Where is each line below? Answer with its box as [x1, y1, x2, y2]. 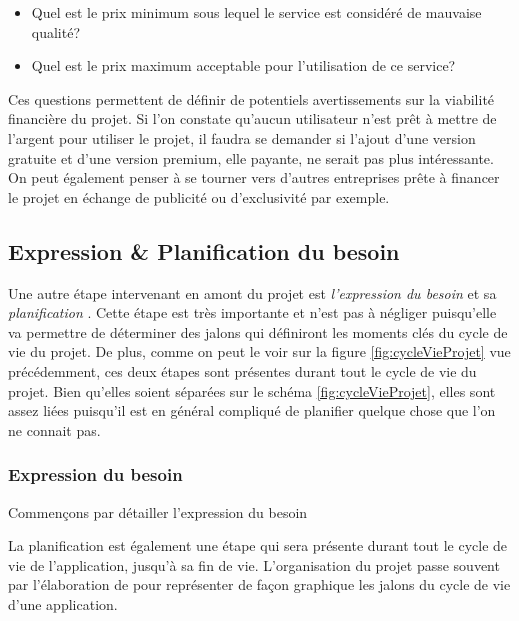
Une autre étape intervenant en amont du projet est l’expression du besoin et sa [8, 282, 497, 303]
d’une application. [8, 593, 118, 614]
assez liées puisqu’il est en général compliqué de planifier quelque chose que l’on [8, 400, 496, 421]
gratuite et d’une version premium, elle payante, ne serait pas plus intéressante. [8, 147, 494, 168]
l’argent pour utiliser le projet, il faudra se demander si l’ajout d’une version [8, 127, 476, 148]
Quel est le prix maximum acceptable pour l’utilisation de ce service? [31, 55, 456, 76]
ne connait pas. [8, 419, 101, 440]
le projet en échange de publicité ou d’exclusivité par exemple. [8, 186, 390, 207]
